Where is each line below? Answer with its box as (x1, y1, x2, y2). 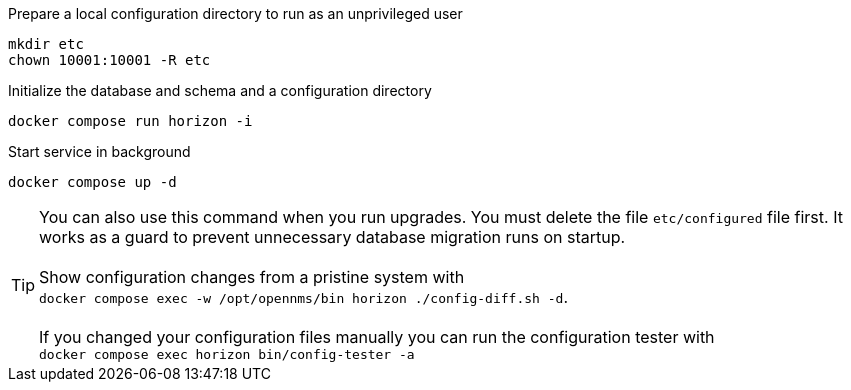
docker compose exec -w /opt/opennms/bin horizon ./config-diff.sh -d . (39, 287, 568, 307)
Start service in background (8, 143, 191, 160)
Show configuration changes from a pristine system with (39, 267, 465, 287)
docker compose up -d (8, 174, 177, 190)
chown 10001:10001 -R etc (8, 52, 211, 68)
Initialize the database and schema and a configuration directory (8, 82, 432, 99)
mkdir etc (8, 36, 84, 52)
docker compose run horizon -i (8, 113, 253, 129)
